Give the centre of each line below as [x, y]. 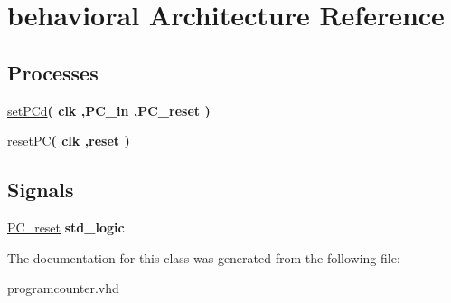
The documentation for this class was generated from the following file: [204, 257]
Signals [41, 189]
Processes [53, 72]
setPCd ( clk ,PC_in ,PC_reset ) [109, 110]
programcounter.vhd [63, 288]
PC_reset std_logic [66, 227]
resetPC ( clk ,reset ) [69, 141]
